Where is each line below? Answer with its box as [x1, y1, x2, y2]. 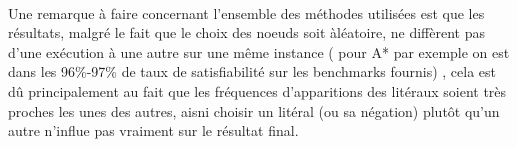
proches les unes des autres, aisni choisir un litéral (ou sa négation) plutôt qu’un [8, 100, 500, 121]
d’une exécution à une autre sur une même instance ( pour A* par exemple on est [8, 41, 510, 62]
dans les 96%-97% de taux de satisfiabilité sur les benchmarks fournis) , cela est [8, 61, 497, 82]
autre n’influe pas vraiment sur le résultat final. [8, 120, 299, 141]
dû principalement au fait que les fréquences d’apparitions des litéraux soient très [8, 80, 507, 101]
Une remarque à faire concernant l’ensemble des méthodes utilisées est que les [8, 2, 485, 23]
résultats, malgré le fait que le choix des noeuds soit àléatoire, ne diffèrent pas [8, 22, 485, 43]
